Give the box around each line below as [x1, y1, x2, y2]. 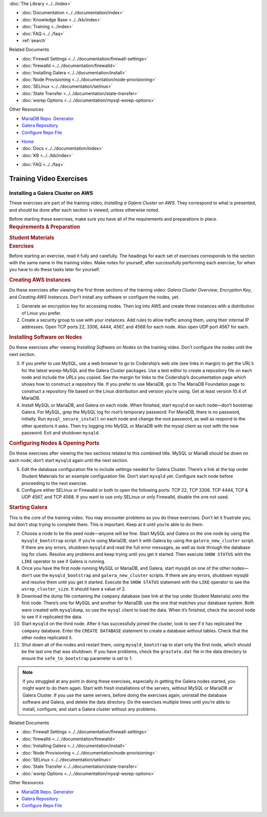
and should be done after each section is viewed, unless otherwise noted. [9, 207, 160, 213]
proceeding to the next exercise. [21, 480, 88, 486]
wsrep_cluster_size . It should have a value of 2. [21, 586, 126, 592]
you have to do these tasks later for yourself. [9, 267, 100, 273]
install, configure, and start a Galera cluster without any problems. [22, 706, 157, 712]
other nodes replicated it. [21, 635, 73, 641]
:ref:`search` [21, 37, 47, 43]
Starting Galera [9, 504, 48, 511]
